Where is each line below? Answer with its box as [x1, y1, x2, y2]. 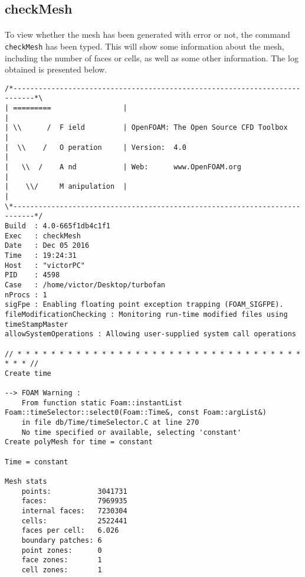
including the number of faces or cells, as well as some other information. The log [5, 51, 299, 64]
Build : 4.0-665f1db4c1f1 [5, 222, 110, 230]
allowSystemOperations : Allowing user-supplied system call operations [5, 330, 296, 339]
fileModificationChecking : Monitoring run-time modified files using [5, 310, 288, 319]
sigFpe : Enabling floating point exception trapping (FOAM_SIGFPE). [5, 300, 284, 309]
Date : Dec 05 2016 [5, 241, 90, 250]
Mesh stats [5, 477, 47, 486]
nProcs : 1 [5, 290, 47, 299]
